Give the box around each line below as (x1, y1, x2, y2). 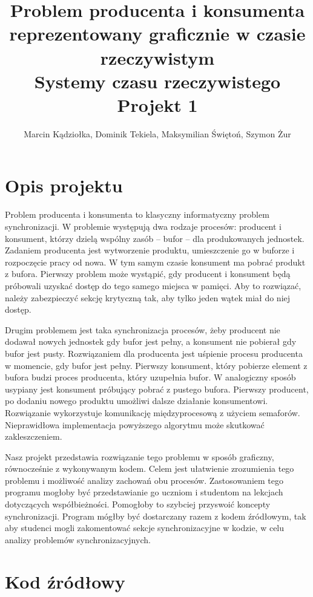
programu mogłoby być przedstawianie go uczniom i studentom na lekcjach (5, 486, 283, 498)
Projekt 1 (117, 92, 198, 117)
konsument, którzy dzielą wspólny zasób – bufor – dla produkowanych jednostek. (5, 232, 305, 244)
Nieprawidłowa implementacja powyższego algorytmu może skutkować (5, 418, 265, 431)
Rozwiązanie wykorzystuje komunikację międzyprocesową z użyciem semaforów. (5, 406, 300, 419)
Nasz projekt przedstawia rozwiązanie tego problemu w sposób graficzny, (5, 450, 274, 463)
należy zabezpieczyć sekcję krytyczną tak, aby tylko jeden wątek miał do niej (5, 291, 291, 304)
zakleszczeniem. (5, 430, 62, 443)
